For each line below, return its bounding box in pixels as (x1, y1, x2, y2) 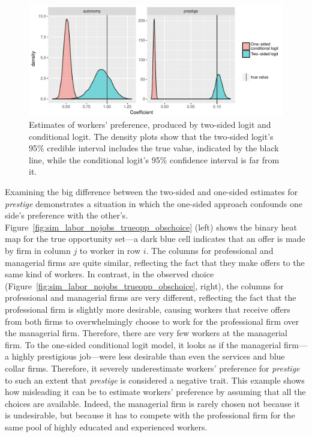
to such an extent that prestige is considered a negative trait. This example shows (5, 373, 305, 386)
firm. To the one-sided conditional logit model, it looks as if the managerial (5, 338, 281, 351)
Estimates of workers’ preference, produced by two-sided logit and (29, 118, 271, 131)
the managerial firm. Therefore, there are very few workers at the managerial (5, 327, 287, 339)
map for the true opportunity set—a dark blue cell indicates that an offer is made (5, 232, 305, 245)
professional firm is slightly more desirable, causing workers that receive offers (5, 303, 290, 315)
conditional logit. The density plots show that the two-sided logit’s (29, 130, 274, 142)
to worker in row (79, 244, 141, 257)
